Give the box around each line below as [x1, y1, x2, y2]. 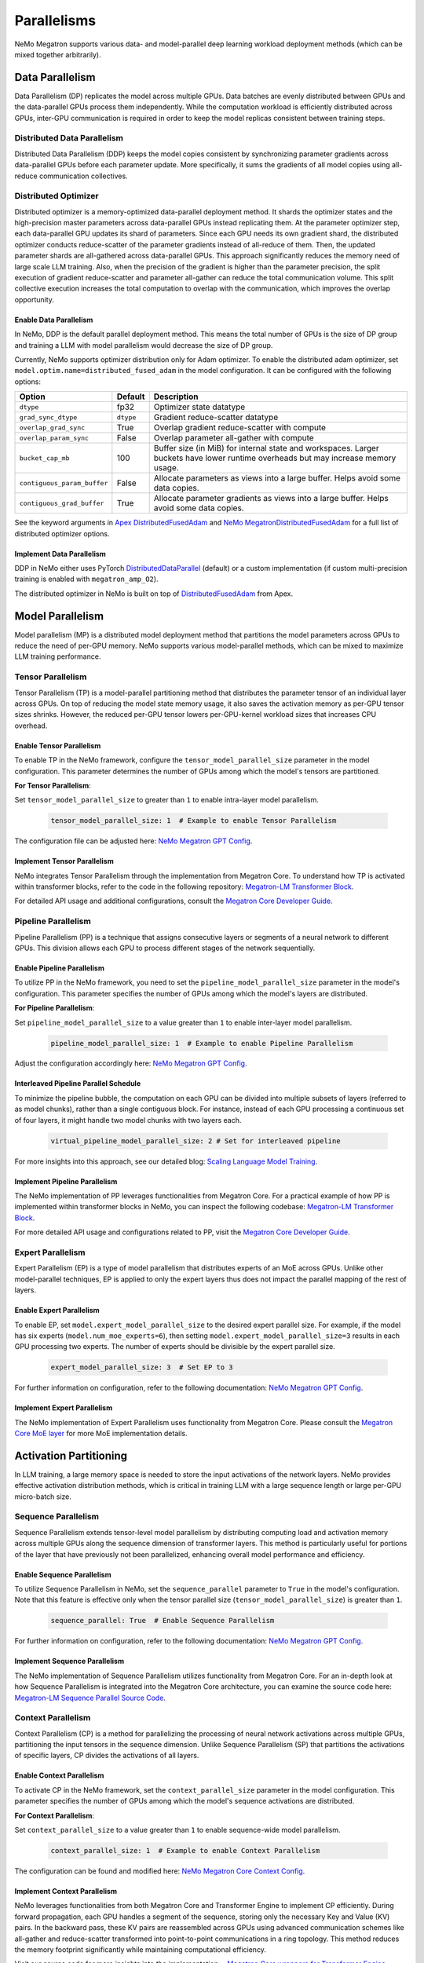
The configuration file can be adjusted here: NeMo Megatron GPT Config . [14, 836, 253, 846]
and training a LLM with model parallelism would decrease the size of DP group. [14, 340, 273, 349]
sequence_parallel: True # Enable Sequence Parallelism [50, 1616, 275, 1625]
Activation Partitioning [14, 1449, 128, 1462]
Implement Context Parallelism [14, 1887, 118, 1896]
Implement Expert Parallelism [14, 1403, 113, 1413]
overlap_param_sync [19, 433, 90, 442]
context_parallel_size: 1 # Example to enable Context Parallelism [50, 1846, 320, 1855]
